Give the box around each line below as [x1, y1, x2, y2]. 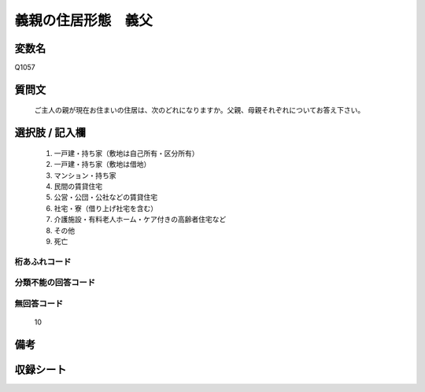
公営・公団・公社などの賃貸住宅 [54, 193, 157, 202]
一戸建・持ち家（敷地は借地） [54, 160, 151, 169]
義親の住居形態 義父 [14, 12, 153, 29]
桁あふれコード [14, 256, 72, 267]
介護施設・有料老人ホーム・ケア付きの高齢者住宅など [54, 215, 227, 224]
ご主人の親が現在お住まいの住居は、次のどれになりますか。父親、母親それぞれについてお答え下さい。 [34, 105, 365, 115]
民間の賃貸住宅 [54, 182, 102, 191]
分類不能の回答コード [14, 277, 96, 288]
